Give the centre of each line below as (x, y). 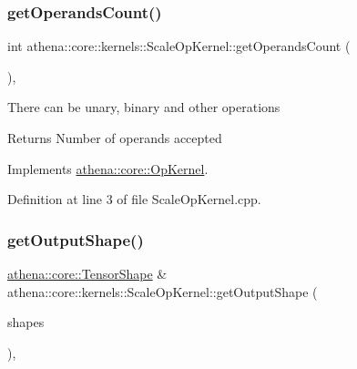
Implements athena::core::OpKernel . (108, 168)
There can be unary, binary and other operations (144, 107)
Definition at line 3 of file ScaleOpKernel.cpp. (134, 199)
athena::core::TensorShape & (87, 273)
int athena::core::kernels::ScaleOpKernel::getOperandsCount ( (179, 46)
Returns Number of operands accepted (115, 138)
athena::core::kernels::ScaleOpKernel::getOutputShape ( (163, 291)
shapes (26, 322)
